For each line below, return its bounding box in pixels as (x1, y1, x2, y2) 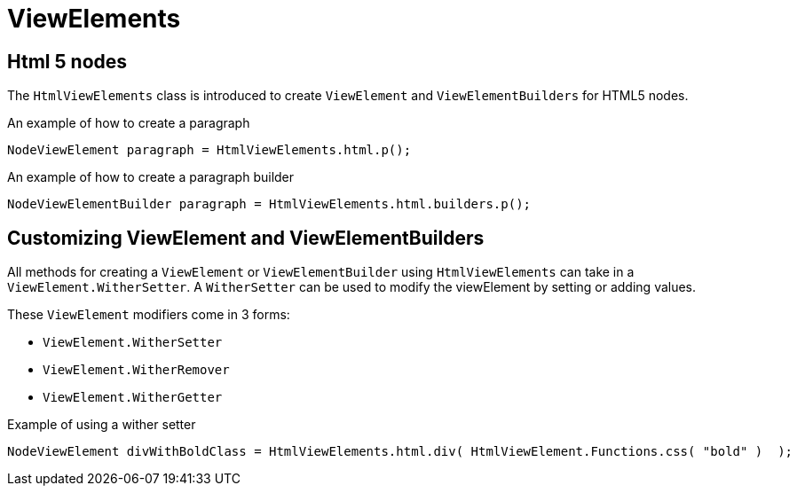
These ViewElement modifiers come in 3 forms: (7, 307, 290, 323)
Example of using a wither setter (7, 417, 196, 433)
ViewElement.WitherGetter (43, 390, 223, 405)
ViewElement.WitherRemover (43, 363, 230, 378)
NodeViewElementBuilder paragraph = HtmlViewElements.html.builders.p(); (7, 197, 532, 212)
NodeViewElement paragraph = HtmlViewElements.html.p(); (7, 143, 412, 158)
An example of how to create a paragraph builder (7, 169, 295, 185)
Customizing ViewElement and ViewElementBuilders (7, 226, 485, 249)
